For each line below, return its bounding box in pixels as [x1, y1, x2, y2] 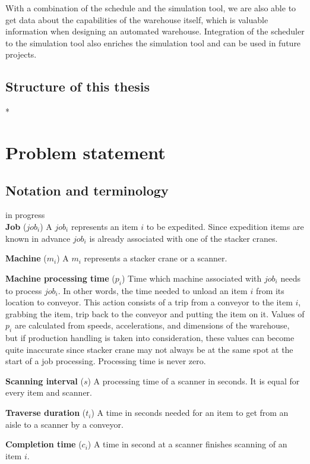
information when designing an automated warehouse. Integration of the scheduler [5, 25, 305, 37]
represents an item [71, 220, 138, 232]
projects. [5, 48, 37, 61]
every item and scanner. [5, 386, 92, 399]
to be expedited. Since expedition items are [146, 220, 304, 232]
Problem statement [5, 140, 166, 164]
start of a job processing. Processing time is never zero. [5, 355, 206, 367]
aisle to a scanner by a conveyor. [5, 418, 124, 430]
